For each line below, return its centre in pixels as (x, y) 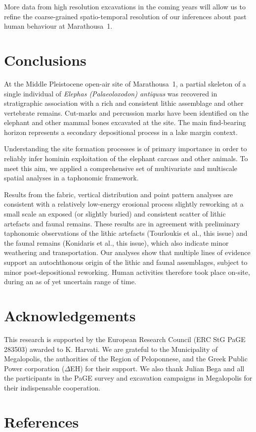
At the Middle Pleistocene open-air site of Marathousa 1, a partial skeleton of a (125, 83)
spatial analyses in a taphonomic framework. (71, 178)
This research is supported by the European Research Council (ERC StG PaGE (125, 339)
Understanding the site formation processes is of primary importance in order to (126, 149)
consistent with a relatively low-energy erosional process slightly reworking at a (124, 204)
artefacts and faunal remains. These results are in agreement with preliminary (122, 223)
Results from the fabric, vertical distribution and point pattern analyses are (119, 194)
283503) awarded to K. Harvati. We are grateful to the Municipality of (111, 349)
